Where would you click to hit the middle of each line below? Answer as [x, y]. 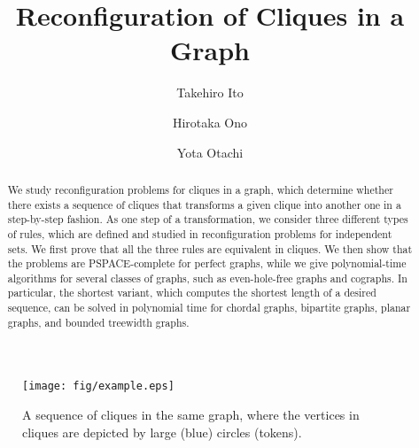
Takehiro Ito [210, 93]
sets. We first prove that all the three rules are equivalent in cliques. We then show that [210, 248]
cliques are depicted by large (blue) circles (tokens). [162, 432]
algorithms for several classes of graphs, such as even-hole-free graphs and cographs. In [207, 278]
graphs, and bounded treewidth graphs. [98, 322]
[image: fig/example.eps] [98, 386]
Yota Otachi [210, 152]
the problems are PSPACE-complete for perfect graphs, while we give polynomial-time [207, 263]
